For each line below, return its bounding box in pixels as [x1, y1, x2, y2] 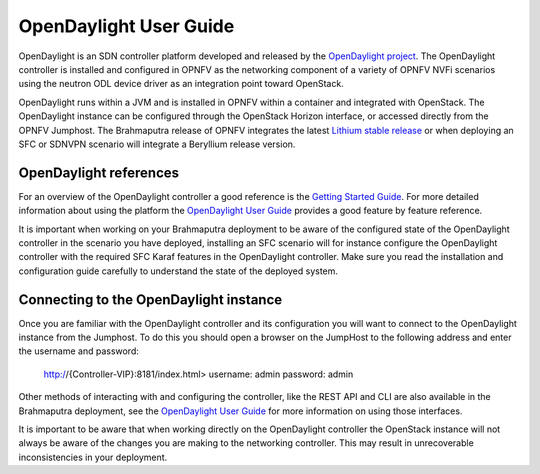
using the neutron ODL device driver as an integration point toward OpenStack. [18, 78, 344, 90]
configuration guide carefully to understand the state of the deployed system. [18, 265, 339, 277]
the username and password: [18, 345, 140, 357]
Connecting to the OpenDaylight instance [18, 291, 283, 308]
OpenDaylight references [18, 164, 180, 181]
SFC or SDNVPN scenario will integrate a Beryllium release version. [18, 138, 296, 150]
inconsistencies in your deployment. [18, 451, 168, 463]
